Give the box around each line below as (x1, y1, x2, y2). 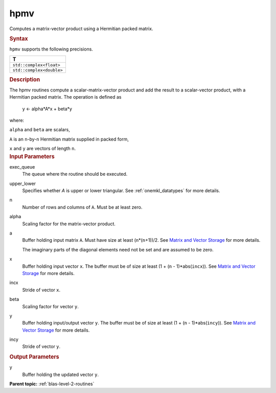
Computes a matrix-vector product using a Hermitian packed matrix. (9, 26, 153, 32)
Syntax (9, 35, 28, 42)
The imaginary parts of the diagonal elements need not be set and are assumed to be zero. (22, 246, 214, 252)
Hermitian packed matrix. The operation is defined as (9, 94, 122, 100)
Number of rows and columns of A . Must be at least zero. (22, 204, 143, 210)
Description (9, 76, 40, 83)
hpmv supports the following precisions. (9, 46, 93, 52)
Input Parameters (9, 153, 55, 160)
